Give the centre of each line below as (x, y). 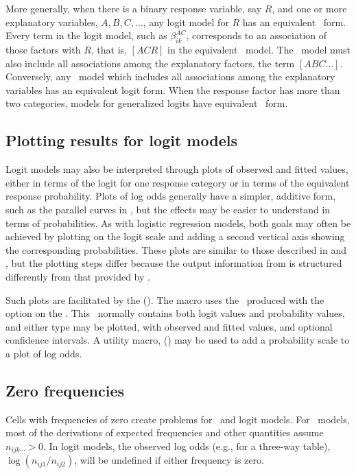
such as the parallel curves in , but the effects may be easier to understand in (168, 209)
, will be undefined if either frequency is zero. (169, 460)
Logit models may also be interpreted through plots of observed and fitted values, (177, 169)
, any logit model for (186, 22)
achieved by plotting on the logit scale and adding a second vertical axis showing (175, 236)
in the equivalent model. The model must (259, 49)
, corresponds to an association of (257, 35)
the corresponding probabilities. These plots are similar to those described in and (176, 249)
